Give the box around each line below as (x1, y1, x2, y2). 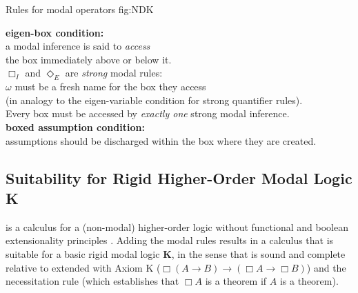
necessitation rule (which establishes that (6, 274, 179, 288)
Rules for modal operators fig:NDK (6, 2, 154, 16)
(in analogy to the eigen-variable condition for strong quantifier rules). (6, 92, 303, 107)
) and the (306, 260, 346, 274)
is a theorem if (205, 274, 267, 288)
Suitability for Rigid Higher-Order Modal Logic (6, 167, 352, 188)
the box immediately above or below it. (6, 52, 172, 66)
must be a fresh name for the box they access (14, 79, 206, 94)
